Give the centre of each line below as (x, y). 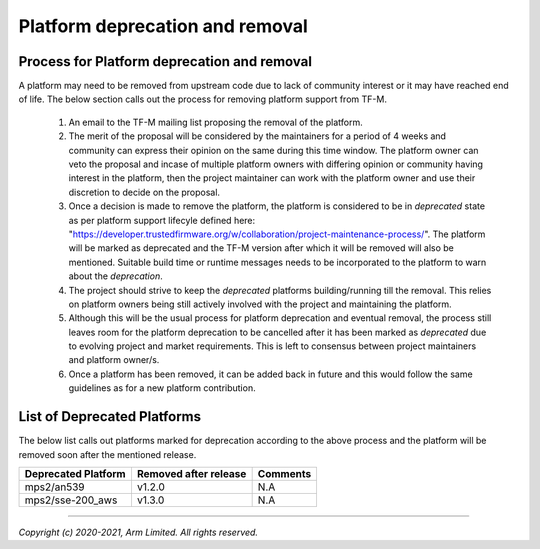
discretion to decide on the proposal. (144, 192)
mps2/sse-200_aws (71, 500)
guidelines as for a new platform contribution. (162, 388)
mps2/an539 (54, 487)
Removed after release (191, 473)
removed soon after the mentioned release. (107, 454)
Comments (284, 473)
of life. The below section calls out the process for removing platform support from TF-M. (202, 99)
